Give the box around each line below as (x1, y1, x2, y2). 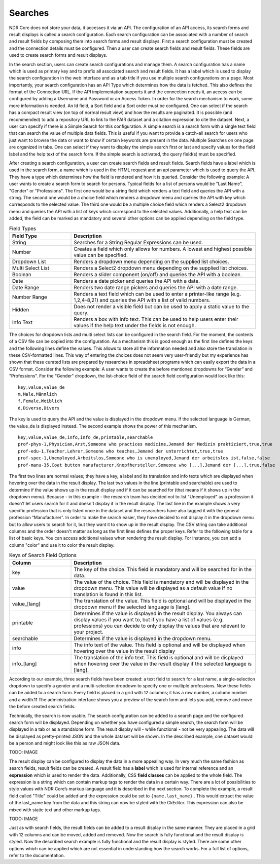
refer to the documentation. (9, 852, 65, 858)
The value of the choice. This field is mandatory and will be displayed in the (73, 578, 249, 585)
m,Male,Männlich (18, 391, 57, 397)
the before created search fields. (9, 704, 76, 710)
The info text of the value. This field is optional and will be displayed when (73, 641, 246, 648)
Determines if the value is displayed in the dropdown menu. (73, 635, 212, 641)
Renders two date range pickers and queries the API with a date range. (73, 284, 238, 291)
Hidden (12, 306, 29, 313)
